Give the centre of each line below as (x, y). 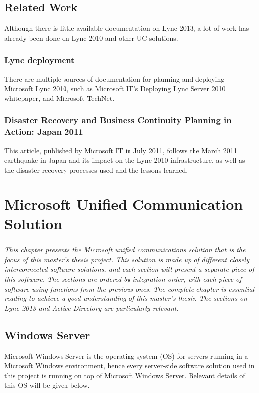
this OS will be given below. (47, 385)
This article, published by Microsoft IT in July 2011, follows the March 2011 (121, 150)
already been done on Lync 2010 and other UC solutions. (91, 38)
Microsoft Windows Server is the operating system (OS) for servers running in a (126, 355)
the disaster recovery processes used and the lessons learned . (96, 169)
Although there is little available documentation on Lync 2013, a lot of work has (127, 28)
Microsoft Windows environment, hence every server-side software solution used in (129, 365)
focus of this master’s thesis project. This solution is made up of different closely (127, 259)
